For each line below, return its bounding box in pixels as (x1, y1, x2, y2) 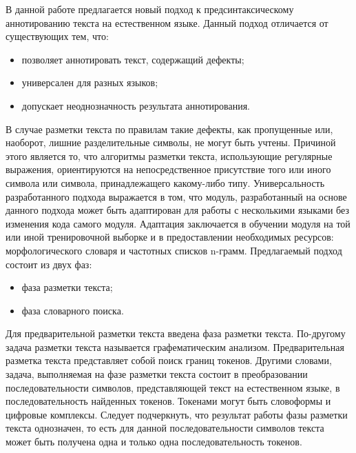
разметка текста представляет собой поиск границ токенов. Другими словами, (6, 353, 332, 368)
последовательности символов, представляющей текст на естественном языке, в (6, 380, 340, 394)
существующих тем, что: (6, 29, 109, 43)
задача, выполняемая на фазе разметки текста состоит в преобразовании (6, 367, 308, 381)
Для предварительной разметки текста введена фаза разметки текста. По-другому (6, 326, 346, 341)
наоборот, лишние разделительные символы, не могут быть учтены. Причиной (6, 135, 336, 150)
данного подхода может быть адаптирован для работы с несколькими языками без (6, 203, 349, 217)
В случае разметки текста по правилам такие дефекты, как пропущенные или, (6, 121, 333, 136)
